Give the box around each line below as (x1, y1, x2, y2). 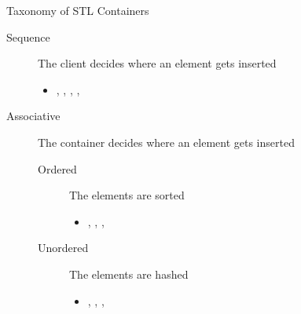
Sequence (6, 28, 50, 45)
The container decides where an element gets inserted (38, 133, 295, 150)
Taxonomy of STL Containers (6, 2, 149, 18)
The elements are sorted (69, 187, 185, 203)
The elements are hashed (69, 265, 189, 282)
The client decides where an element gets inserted (38, 55, 277, 71)
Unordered (38, 239, 89, 256)
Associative (6, 108, 61, 124)
